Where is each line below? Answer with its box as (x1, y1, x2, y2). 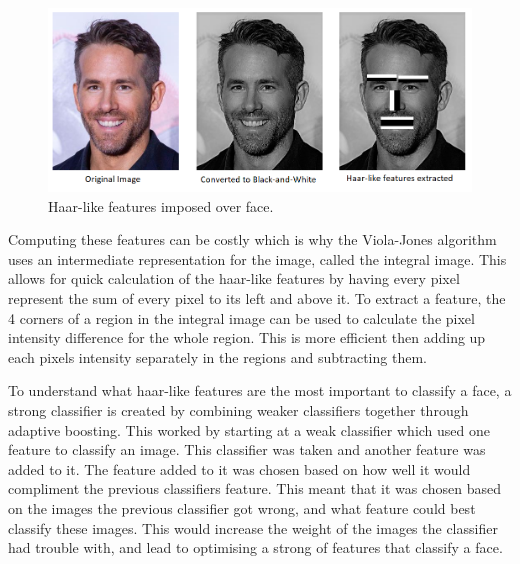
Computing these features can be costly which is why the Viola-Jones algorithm (8, 229, 497, 250)
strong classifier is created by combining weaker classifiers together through (8, 399, 469, 420)
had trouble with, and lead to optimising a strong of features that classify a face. (8, 537, 503, 558)
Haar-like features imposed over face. (48, 195, 274, 216)
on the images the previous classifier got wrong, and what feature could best (8, 497, 476, 518)
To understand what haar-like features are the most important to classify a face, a (8, 380, 512, 401)
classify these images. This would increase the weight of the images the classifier (8, 517, 498, 538)
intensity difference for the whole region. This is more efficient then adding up (8, 327, 486, 348)
